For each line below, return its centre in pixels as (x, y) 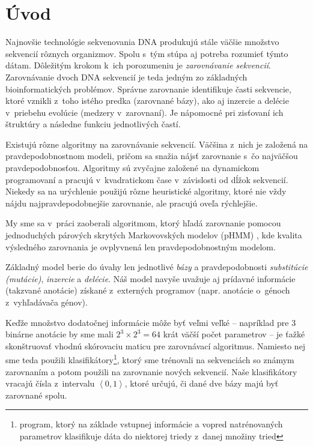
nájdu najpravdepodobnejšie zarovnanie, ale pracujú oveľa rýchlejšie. (132, 203)
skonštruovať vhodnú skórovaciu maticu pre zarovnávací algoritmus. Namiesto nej (156, 345)
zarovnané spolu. (36, 395)
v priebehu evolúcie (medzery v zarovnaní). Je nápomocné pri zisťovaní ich (144, 112)
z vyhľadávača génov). (47, 302)
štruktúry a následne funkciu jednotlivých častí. (93, 124)
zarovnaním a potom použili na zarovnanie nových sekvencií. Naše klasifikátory (151, 371)
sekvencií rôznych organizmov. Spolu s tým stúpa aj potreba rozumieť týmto (147, 53)
